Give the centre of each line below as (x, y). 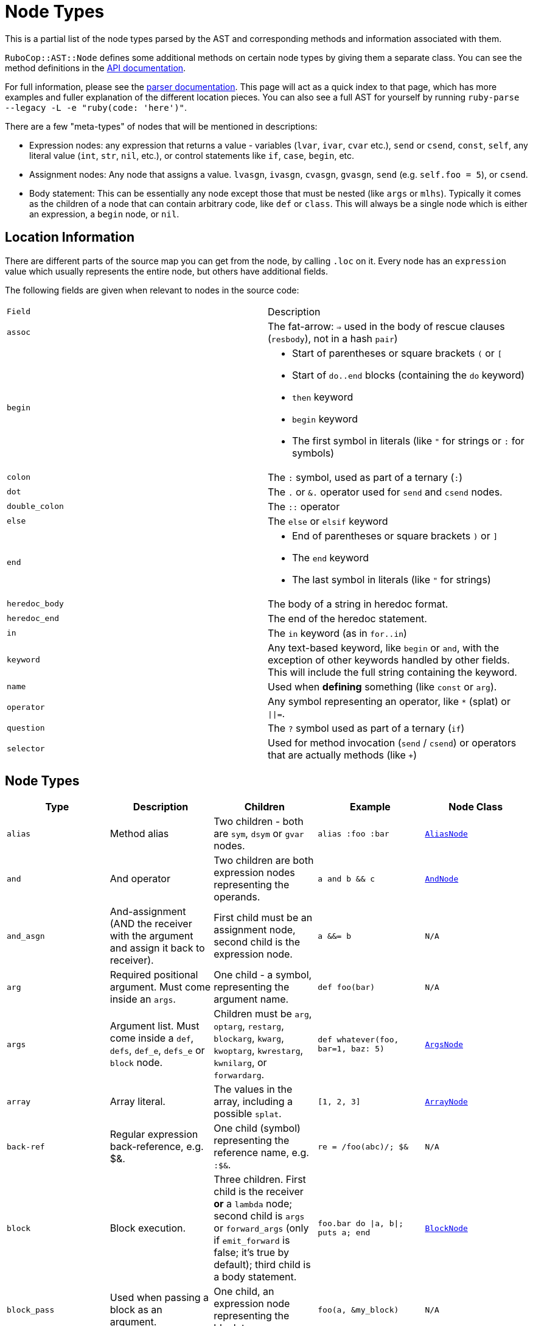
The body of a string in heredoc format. (358, 604)
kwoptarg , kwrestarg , (259, 1051)
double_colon (35, 507)
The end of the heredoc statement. (347, 618)
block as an (136, 1310)
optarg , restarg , (249, 1026)
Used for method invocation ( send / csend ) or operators (392, 742)
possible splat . (248, 1114)
